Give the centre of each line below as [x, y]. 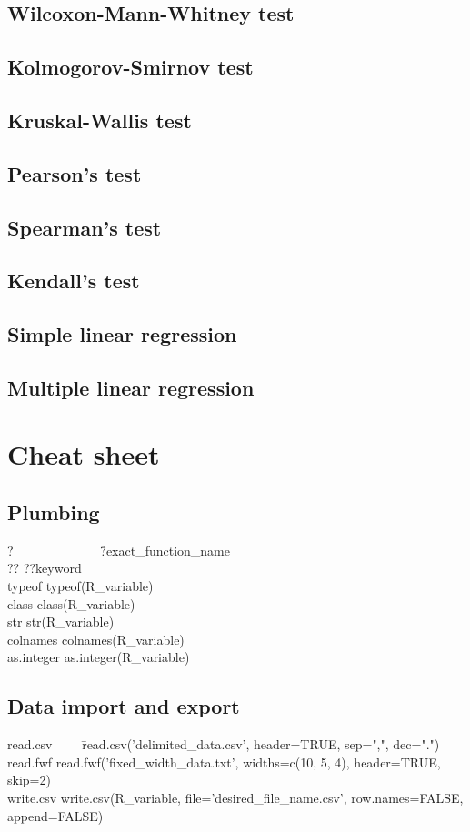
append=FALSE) [55, 815]
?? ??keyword [45, 568]
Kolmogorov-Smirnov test [130, 67]
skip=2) [29, 780]
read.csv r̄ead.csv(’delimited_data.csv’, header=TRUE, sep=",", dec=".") [224, 744]
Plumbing [54, 512]
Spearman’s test [85, 227]
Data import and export [124, 706]
